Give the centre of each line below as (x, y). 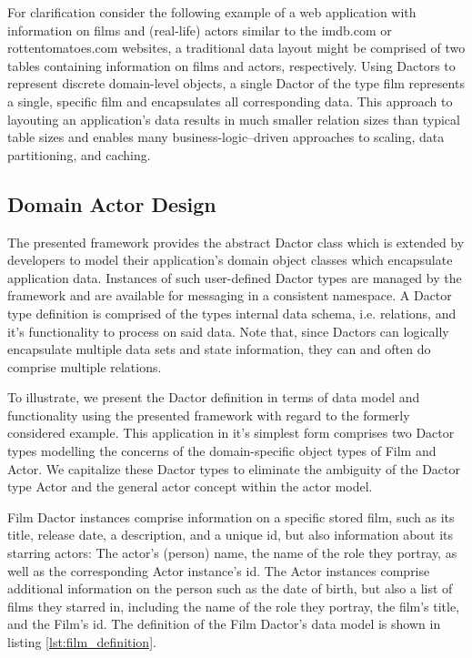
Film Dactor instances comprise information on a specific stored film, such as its (231, 516)
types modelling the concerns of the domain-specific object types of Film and (222, 451)
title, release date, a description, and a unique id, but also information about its (231, 535)
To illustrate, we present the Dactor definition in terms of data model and (214, 397)
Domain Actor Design (112, 203)
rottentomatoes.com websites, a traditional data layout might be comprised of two (236, 48)
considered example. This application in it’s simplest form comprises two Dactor (231, 433)
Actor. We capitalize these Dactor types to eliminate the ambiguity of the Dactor (234, 468)
